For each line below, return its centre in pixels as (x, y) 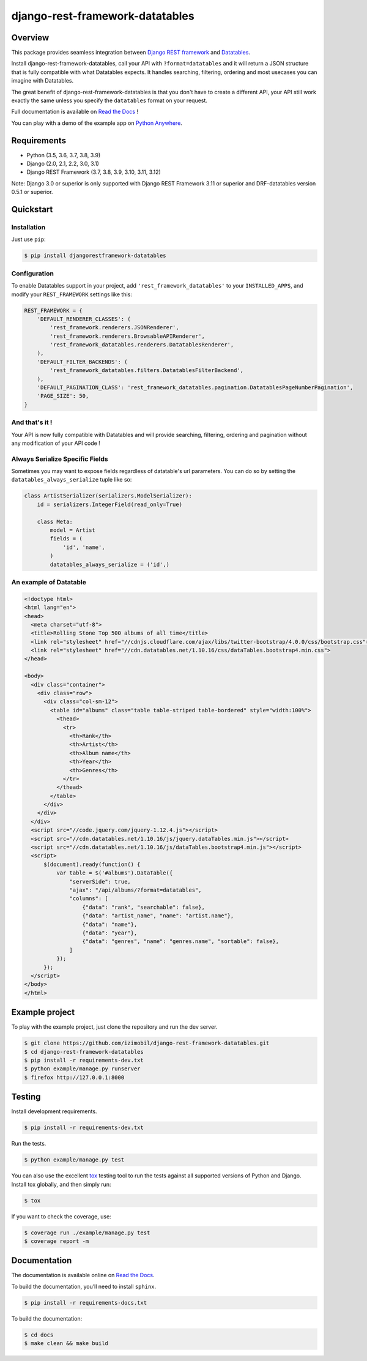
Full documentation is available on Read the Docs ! (75, 112)
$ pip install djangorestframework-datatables (95, 256)
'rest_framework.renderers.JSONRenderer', (115, 328)
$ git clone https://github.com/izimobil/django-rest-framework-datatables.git (147, 1043)
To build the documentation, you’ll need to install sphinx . (84, 1286)
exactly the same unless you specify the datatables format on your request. (109, 100)
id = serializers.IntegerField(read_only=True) (110, 504)
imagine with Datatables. (43, 81)
